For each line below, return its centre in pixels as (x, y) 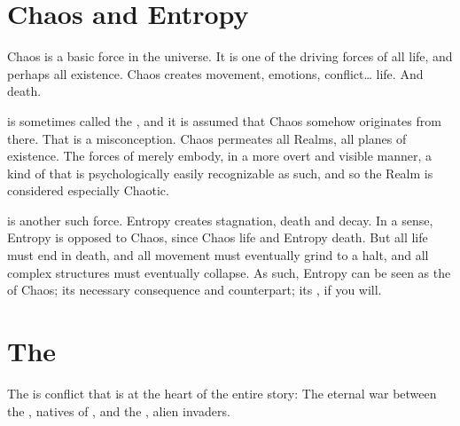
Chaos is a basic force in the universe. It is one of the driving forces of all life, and (230, 56)
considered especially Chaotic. (88, 190)
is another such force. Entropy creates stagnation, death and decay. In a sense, (220, 220)
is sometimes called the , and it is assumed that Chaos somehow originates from (224, 120)
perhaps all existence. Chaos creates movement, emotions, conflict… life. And (215, 73)
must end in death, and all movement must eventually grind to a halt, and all (218, 255)
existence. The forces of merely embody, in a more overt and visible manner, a (220, 156)
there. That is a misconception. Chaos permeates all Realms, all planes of (207, 138)
